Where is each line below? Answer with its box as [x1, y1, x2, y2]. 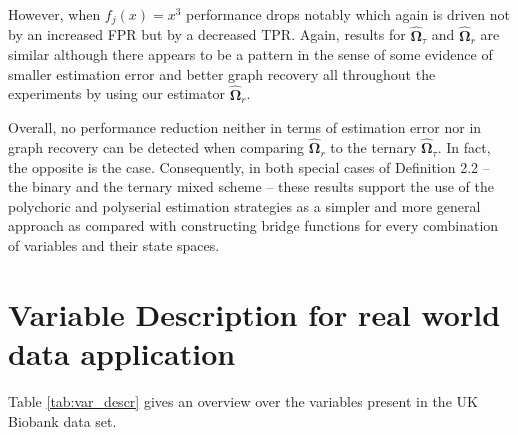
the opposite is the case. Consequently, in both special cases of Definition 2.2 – [8, 156, 490, 177]
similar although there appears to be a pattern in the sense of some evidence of [8, 44, 493, 65]
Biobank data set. [8, 410, 117, 431]
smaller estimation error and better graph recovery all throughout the [8, 63, 436, 84]
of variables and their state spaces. [8, 235, 220, 256]
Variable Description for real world [8, 293, 501, 334]
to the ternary [330, 137, 417, 158]
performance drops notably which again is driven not [186, 4, 510, 24]
